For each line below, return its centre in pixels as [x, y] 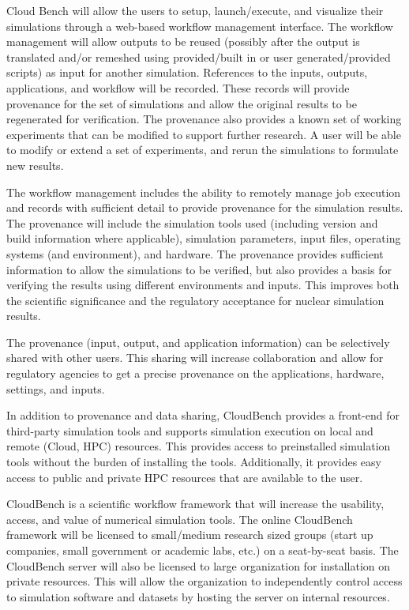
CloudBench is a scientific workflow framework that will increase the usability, [195, 504]
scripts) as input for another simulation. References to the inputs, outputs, [187, 72]
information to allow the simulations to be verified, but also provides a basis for [199, 269]
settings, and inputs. [56, 388]
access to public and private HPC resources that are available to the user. [185, 477]
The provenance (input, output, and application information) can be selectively [198, 342]
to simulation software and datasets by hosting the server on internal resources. [198, 596]
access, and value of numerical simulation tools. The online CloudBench [180, 519]
